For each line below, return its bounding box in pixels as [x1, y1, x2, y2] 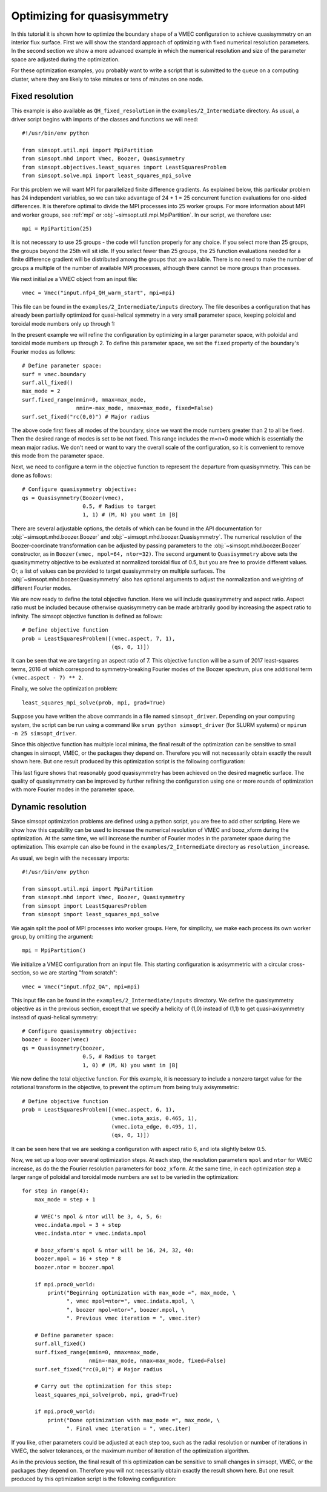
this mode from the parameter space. [11, 452, 104, 459]
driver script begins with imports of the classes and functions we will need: [11, 115, 199, 123]
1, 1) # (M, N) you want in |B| [82, 511, 179, 518]
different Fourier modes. [11, 584, 72, 592]
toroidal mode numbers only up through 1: [11, 320, 116, 327]
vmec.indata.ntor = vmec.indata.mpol [34, 1230, 147, 1237]
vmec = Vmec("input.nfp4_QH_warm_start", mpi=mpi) [22, 289, 176, 297]
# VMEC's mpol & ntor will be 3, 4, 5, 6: [34, 1213, 163, 1220]
